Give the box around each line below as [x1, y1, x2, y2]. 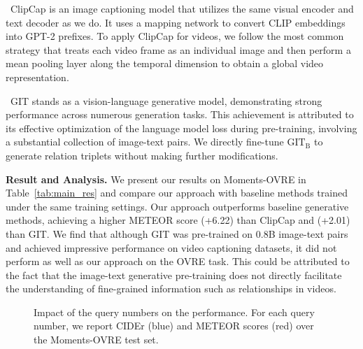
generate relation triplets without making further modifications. [6, 148, 278, 162]
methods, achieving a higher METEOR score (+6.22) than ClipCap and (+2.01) [6, 213, 350, 227]
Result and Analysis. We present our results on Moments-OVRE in [6, 171, 306, 186]
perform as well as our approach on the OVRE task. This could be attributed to [6, 254, 350, 269]
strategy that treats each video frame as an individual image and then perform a [6, 42, 351, 57]
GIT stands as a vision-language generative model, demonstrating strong [10, 93, 322, 108]
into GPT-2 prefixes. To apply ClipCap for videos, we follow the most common [6, 29, 344, 43]
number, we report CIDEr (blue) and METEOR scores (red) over [34, 318, 314, 333]
